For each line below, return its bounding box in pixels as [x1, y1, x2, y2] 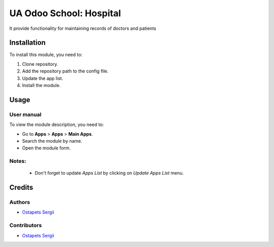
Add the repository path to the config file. [22, 68, 109, 74]
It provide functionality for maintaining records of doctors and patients [9, 25, 157, 31]
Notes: [9, 157, 26, 164]
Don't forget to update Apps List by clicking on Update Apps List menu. [35, 170, 184, 176]
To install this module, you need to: [9, 52, 83, 58]
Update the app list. [22, 75, 63, 81]
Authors [9, 199, 30, 206]
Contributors [9, 222, 42, 229]
